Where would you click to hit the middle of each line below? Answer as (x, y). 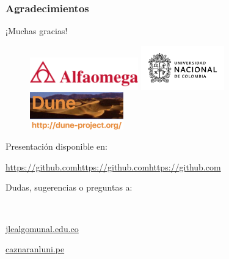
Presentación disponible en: (56, 146)
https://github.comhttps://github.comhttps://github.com (113, 166)
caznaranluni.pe (35, 249)
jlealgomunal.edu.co (42, 228)
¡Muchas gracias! (37, 31)
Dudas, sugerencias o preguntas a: (69, 187)
